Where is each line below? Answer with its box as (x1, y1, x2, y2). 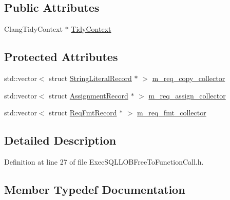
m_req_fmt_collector (137, 107, 206, 118)
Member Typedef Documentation (4, 181, 185, 197)
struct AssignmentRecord (49, 90, 128, 101)
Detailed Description (4, 132, 117, 148)
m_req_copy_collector (152, 73, 225, 83)
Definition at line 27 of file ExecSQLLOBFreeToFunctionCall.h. (4, 156, 204, 167)
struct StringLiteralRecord (49, 73, 132, 83)
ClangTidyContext (4, 24, 63, 34)
